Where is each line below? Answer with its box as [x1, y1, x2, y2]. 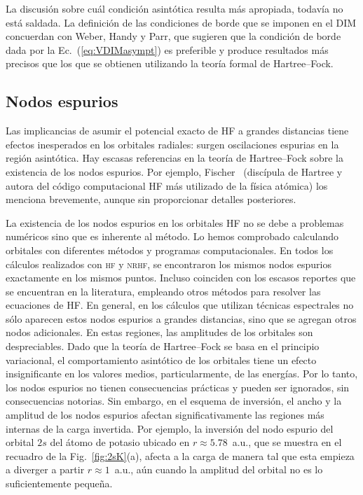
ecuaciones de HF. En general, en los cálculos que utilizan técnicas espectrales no [6, 298, 354, 312]
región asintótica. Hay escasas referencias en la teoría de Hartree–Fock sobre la [6, 151, 343, 165]
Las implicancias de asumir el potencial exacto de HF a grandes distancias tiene [6, 123, 349, 138]
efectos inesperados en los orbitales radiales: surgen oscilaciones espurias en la [6, 137, 339, 151]
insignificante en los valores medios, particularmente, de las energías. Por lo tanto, [6, 366, 358, 381]
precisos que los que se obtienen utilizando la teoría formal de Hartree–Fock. [6, 56, 334, 71]
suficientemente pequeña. [6, 476, 113, 491]
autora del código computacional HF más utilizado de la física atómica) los [6, 178, 328, 193]
